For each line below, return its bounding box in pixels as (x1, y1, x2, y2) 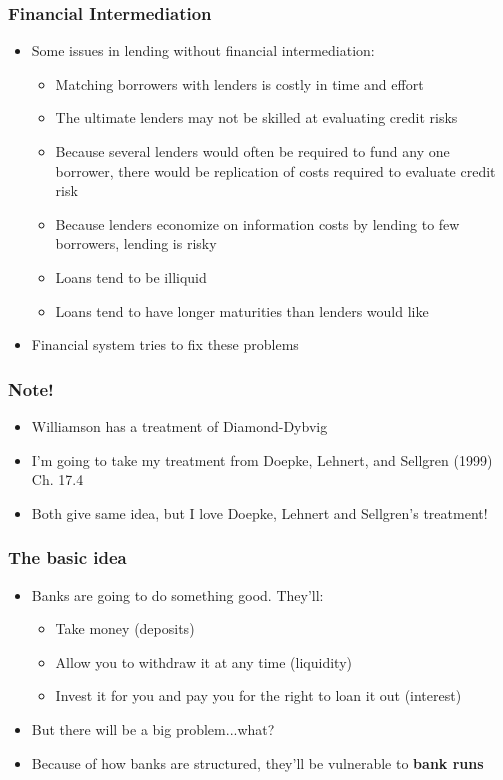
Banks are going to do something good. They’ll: (31, 584, 324, 605)
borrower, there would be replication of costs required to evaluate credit (55, 160, 496, 181)
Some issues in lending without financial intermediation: (31, 40, 375, 61)
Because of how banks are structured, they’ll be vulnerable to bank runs (31, 752, 484, 773)
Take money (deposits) (55, 618, 195, 639)
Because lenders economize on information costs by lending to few (55, 213, 460, 234)
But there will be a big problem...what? (31, 718, 275, 739)
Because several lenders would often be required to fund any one (55, 141, 450, 161)
